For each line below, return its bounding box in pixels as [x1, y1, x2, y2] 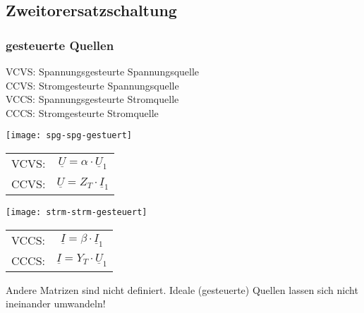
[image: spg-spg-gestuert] [6, 130, 132, 141]
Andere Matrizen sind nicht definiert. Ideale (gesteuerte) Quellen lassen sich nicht [6, 282, 358, 297]
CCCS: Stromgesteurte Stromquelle [6, 105, 159, 120]
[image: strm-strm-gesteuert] [6, 207, 147, 218]
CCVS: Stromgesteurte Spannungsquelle [6, 78, 179, 92]
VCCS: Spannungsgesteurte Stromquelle [6, 92, 179, 106]
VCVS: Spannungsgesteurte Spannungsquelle [6, 64, 200, 78]
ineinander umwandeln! [6, 296, 106, 311]
